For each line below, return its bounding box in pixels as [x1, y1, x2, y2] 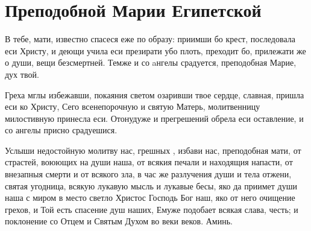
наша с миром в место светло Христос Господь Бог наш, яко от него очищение [5, 191, 295, 204]
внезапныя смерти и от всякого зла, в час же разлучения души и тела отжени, [5, 168, 292, 180]
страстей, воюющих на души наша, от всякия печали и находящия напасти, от [5, 156, 293, 168]
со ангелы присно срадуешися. [5, 124, 118, 136]
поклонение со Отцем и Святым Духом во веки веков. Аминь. [5, 215, 233, 227]
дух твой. [5, 68, 39, 80]
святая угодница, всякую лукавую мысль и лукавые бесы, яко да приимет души [5, 179, 297, 192]
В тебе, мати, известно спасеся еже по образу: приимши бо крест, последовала [5, 33, 295, 45]
